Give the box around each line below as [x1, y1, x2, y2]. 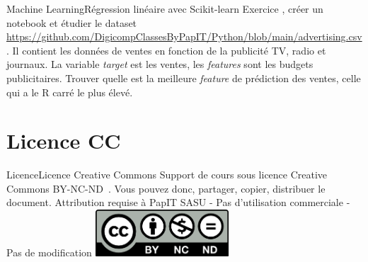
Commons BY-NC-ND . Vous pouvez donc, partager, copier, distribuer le [6, 181, 326, 195]
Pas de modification [6, 245, 92, 260]
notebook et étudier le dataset [6, 15, 137, 30]
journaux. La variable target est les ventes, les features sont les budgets [6, 57, 314, 72]
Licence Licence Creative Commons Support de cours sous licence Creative [6, 167, 328, 182]
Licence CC [6, 126, 121, 155]
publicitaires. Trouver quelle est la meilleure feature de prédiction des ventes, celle [6, 70, 361, 85]
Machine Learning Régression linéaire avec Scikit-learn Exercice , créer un [6, 1, 323, 16]
